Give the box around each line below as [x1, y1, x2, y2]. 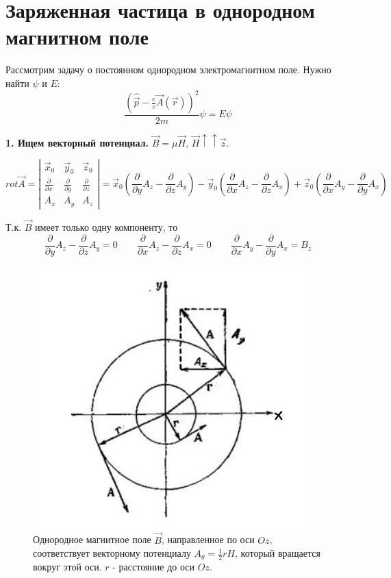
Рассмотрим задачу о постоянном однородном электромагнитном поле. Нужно [5, 62, 331, 77]
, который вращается [235, 546, 320, 560]
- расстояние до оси [112, 559, 195, 573]
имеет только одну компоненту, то [35, 220, 178, 234]
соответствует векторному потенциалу [33, 546, 191, 560]
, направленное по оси [161, 532, 255, 546]
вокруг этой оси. [33, 559, 102, 573]
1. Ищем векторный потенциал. [5, 135, 149, 149]
